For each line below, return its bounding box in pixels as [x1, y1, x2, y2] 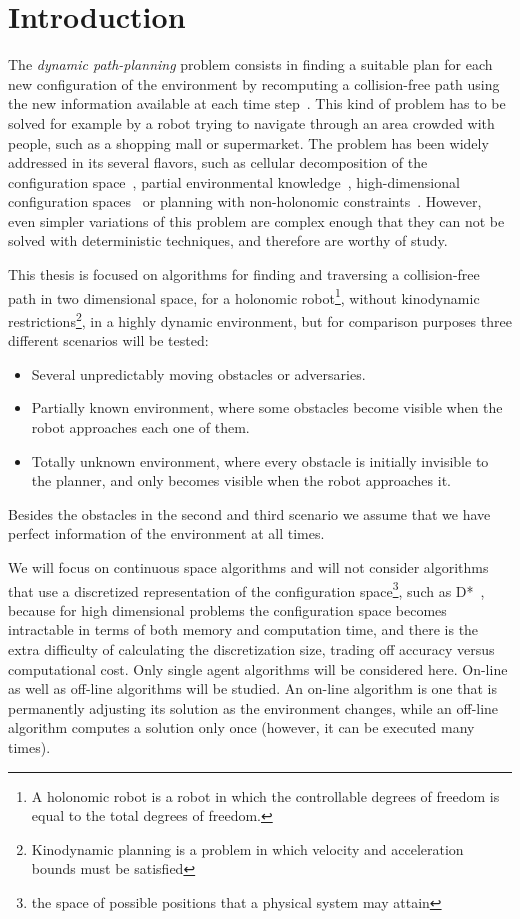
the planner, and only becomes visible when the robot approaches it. [31, 470, 451, 491]
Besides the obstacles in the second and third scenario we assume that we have [8, 503, 491, 524]
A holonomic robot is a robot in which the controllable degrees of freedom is [31, 785, 500, 806]
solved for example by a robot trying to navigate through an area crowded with [8, 112, 495, 133]
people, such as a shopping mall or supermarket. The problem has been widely [8, 132, 489, 153]
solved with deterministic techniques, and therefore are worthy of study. [8, 230, 448, 251]
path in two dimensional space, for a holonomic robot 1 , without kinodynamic [8, 284, 480, 308]
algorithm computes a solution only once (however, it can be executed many [8, 717, 475, 738]
